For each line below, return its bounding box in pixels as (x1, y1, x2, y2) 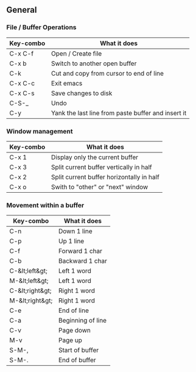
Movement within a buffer (6, 201, 85, 209)
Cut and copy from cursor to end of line (51, 69, 164, 77)
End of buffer (58, 356, 96, 365)
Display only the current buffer (51, 152, 139, 161)
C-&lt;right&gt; (9, 287, 52, 295)
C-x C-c (9, 79, 35, 87)
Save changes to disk (51, 88, 113, 97)
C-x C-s (9, 88, 35, 97)
